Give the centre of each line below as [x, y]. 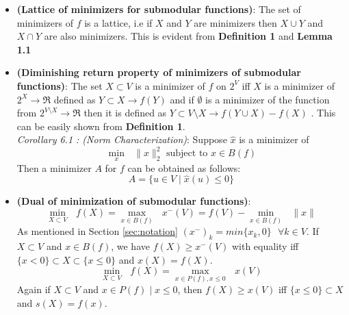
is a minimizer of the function [268, 99]
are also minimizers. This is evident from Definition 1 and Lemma [188, 36]
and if [182, 99]
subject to [187, 154]
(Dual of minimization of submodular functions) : [134, 201]
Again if [34, 289]
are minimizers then [235, 22]
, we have [130, 246]
